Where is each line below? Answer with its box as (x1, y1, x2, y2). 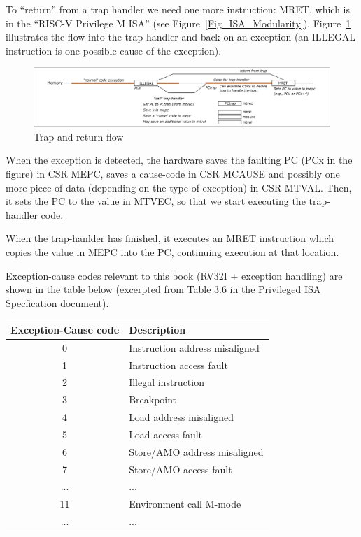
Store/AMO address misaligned (129, 444, 264, 459)
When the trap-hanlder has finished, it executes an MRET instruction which (6, 231, 334, 245)
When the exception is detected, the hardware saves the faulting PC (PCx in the (6, 152, 353, 167)
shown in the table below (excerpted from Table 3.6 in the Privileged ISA (6, 282, 321, 296)
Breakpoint (129, 392, 177, 407)
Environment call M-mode (129, 496, 241, 511)
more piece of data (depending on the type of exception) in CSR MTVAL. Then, (6, 180, 352, 194)
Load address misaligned (129, 410, 234, 424)
